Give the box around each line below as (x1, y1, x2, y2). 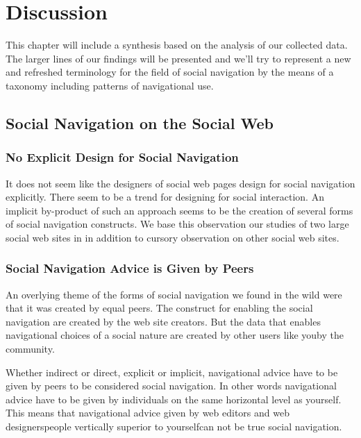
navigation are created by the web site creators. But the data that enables (6, 314, 321, 328)
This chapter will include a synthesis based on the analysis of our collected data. (6, 37, 348, 52)
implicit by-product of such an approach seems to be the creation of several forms (6, 203, 353, 217)
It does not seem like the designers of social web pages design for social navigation (6, 176, 355, 190)
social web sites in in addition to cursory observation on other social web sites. (6, 230, 339, 244)
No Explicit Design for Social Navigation (6, 149, 239, 166)
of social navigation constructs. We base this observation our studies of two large (6, 217, 349, 231)
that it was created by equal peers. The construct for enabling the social (6, 301, 313, 315)
